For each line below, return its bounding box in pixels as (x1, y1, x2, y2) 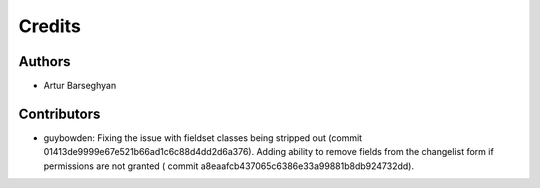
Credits (18, 15, 82, 37)
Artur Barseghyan (43, 80, 117, 92)
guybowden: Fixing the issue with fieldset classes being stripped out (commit (43, 131, 363, 144)
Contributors (18, 105, 101, 122)
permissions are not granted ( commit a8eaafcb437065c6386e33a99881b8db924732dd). (43, 160, 415, 172)
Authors (18, 53, 71, 70)
